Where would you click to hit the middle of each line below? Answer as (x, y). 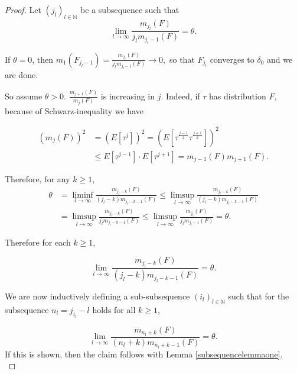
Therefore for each (38, 242)
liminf (83, 195)
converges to (232, 59)
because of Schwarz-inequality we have (74, 110)
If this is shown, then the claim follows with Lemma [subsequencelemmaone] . (144, 354)
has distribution (238, 96)
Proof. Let (23, 9)
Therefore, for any (37, 178)
